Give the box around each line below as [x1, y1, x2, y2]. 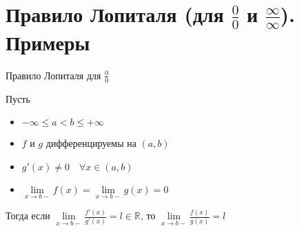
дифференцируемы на [45, 136, 136, 150]
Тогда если [6, 208, 50, 223]
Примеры [6, 28, 90, 56]
